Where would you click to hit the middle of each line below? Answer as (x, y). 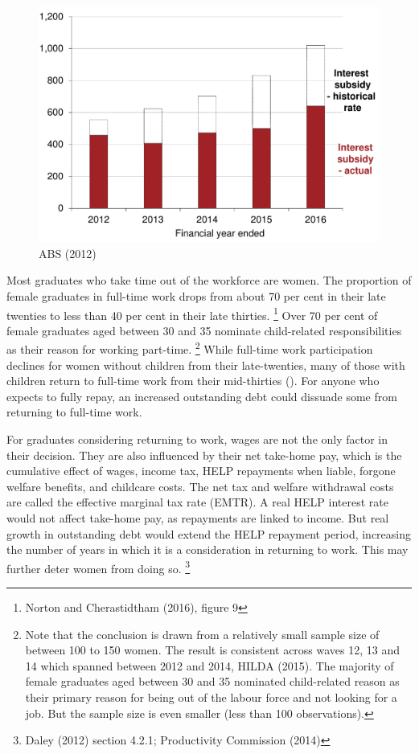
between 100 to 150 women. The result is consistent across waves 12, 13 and (213, 650)
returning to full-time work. (74, 412)
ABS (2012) (68, 253)
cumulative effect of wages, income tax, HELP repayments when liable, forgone (201, 471)
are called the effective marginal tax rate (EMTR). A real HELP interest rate (197, 502)
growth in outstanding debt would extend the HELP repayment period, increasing (209, 533)
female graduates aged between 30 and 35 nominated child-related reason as (212, 681)
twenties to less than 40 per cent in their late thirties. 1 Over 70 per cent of (192, 313)
